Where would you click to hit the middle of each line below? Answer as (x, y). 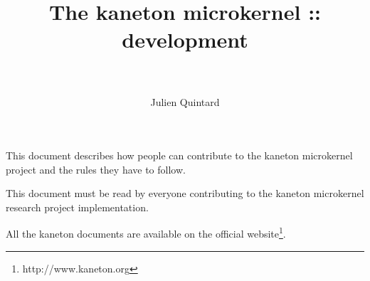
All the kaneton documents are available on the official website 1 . (146, 233)
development (185, 39)
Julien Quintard (185, 101)
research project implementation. (77, 207)
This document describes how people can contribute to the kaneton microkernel (179, 155)
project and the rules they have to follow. (96, 169)
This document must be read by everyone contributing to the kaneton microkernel (185, 193)
